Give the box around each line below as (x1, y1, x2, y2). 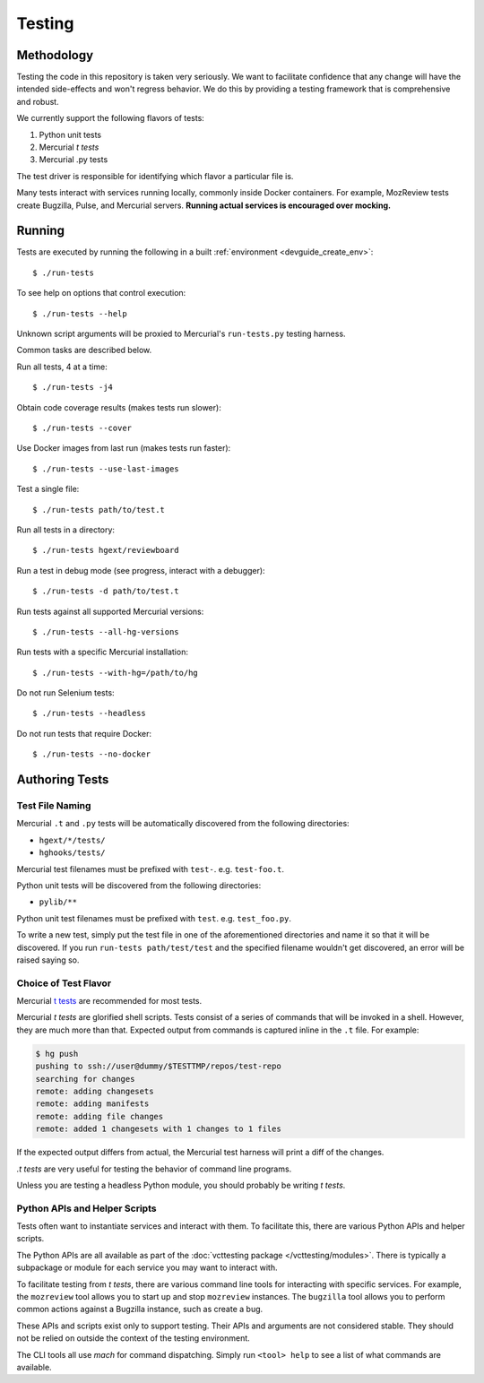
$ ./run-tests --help (32, 308, 127, 318)
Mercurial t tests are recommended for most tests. (16, 996, 203, 1007)
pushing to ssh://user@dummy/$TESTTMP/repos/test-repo (35, 1061, 281, 1071)
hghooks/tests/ (39, 848, 107, 858)
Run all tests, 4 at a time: (16, 361, 108, 372)
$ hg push (35, 1049, 79, 1059)
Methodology (16, 48, 94, 63)
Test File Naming (16, 800, 91, 812)
